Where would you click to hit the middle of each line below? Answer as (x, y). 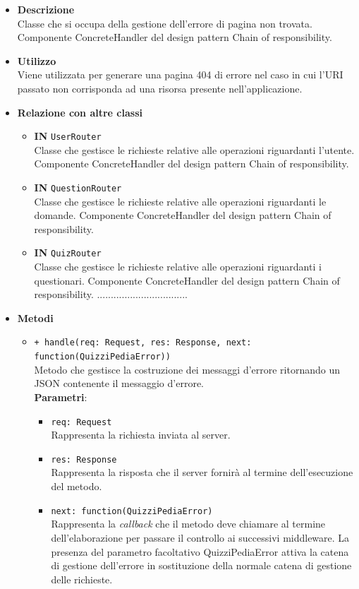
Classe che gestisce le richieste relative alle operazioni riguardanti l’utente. (194, 149)
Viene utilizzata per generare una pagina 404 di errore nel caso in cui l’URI (180, 75)
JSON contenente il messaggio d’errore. (119, 383)
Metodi (35, 317)
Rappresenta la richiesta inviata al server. (141, 435)
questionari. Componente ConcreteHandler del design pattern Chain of (187, 280)
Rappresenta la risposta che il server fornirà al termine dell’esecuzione (202, 472)
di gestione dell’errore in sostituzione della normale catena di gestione (201, 565)
